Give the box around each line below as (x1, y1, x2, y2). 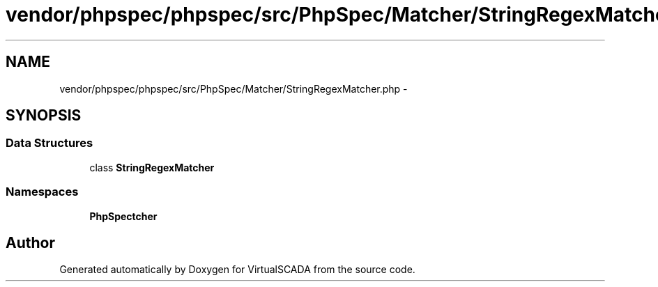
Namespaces (6, 185, 79, 199)
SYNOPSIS (6, 107, 82, 125)
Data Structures (6, 136, 93, 150)
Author (6, 233, 55, 251)
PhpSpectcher (89, 210, 158, 222)
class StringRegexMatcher (89, 161, 215, 173)
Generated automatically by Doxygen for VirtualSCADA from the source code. (59, 263, 415, 276)
